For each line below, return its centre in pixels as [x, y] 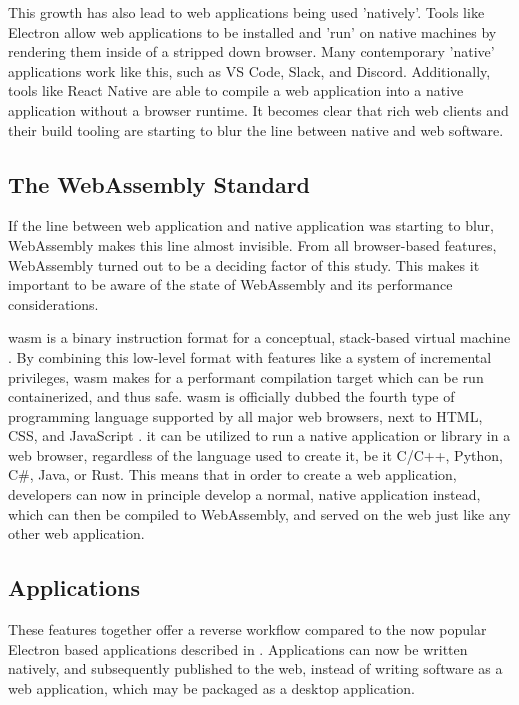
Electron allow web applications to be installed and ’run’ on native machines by [252, 31]
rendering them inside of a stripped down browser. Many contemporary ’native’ [251, 51]
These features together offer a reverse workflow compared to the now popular [247, 629]
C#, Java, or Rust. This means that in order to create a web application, [232, 474]
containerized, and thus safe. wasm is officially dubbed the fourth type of [231, 396]
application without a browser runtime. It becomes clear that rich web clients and [258, 109]
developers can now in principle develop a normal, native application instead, [244, 494]
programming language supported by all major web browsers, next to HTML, [245, 415]
